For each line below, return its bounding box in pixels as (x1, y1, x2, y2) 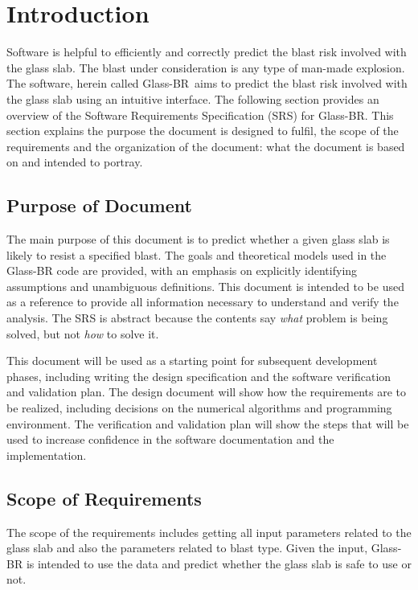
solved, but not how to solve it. (6, 325, 159, 342)
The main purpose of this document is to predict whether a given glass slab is (6, 231, 390, 248)
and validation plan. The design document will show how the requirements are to (6, 383, 406, 400)
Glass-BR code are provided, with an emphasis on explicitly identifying (6, 262, 358, 279)
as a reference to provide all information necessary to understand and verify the (6, 293, 399, 310)
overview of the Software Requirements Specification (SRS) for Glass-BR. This (6, 106, 394, 123)
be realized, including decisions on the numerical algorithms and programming (6, 399, 392, 416)
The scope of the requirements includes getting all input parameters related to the (6, 523, 412, 540)
